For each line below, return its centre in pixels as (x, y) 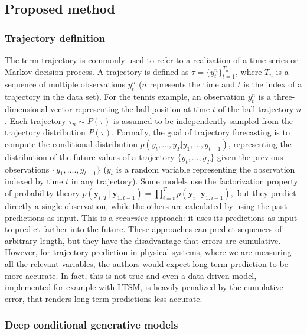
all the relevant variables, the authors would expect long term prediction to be (146, 263)
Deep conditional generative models (92, 325)
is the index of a (273, 84)
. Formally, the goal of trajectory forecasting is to (201, 132)
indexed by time (34, 181)
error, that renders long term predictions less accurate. (104, 298)
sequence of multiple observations (65, 84)
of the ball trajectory (256, 108)
